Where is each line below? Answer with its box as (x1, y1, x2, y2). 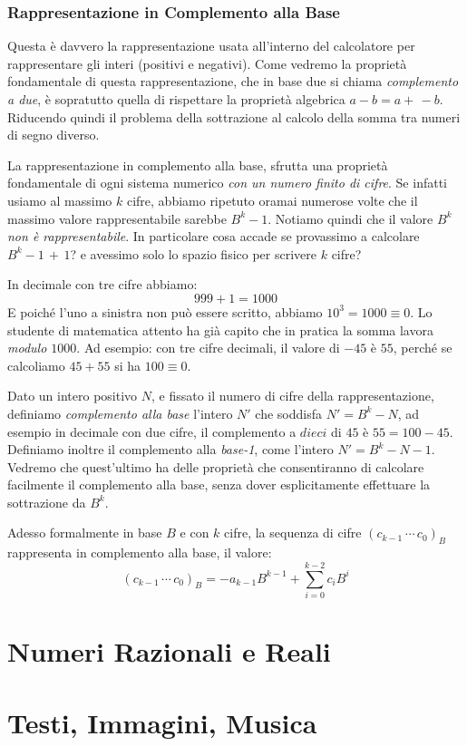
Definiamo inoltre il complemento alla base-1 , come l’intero (7, 440, 334, 459)
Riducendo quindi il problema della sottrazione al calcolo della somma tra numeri (7, 107, 461, 126)
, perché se (393, 338, 452, 357)
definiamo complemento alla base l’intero (7, 403, 233, 422)
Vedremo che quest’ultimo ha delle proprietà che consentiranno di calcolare (7, 457, 424, 476)
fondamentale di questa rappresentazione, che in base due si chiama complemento (7, 72, 459, 91)
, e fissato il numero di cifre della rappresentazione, (151, 386, 434, 405)
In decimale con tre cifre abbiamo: (7, 275, 198, 294)
